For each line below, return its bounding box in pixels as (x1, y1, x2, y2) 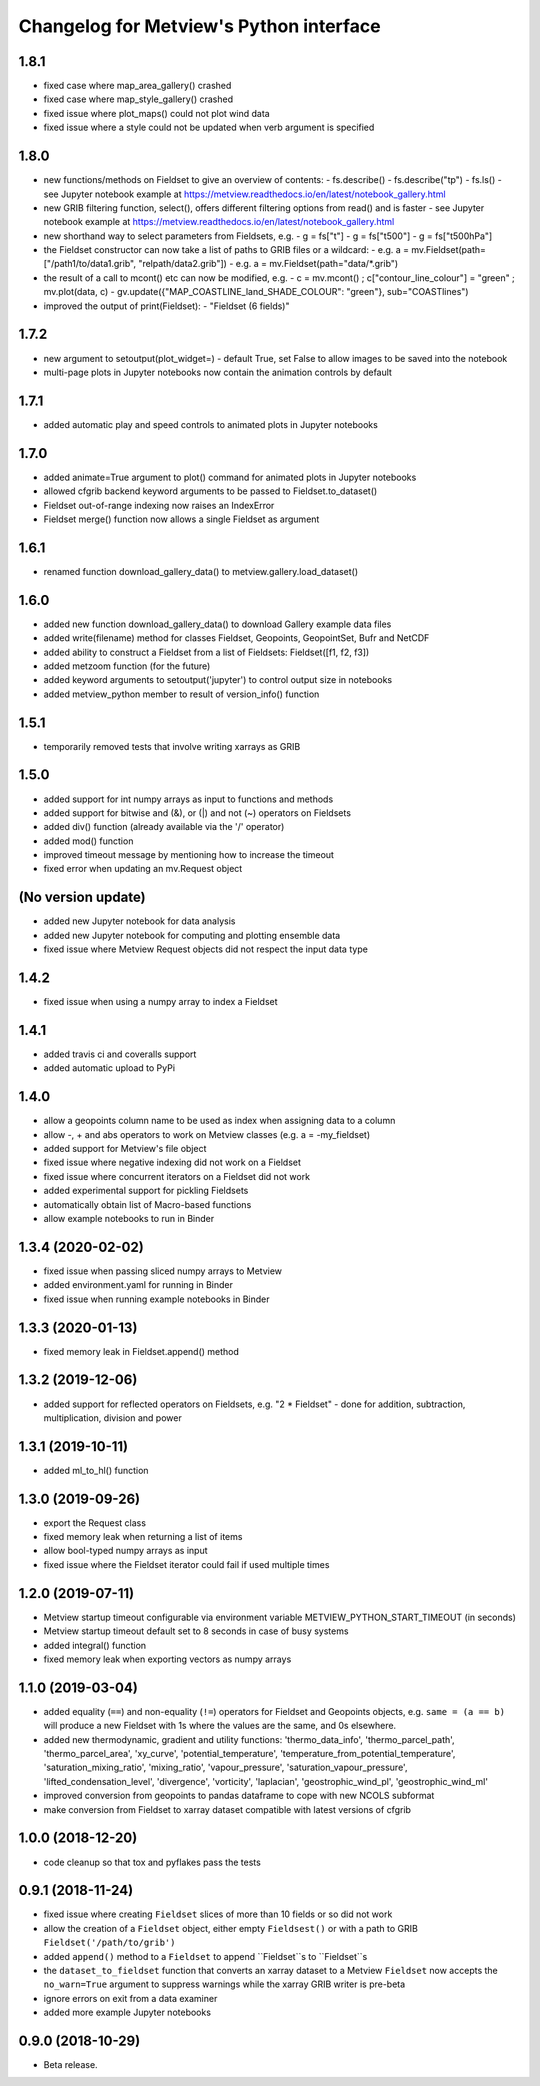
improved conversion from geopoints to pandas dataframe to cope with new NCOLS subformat (43, 1790, 435, 1802)
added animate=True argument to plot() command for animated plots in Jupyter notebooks (43, 471, 417, 483)
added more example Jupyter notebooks (43, 2006, 212, 2019)
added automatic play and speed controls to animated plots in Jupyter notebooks (43, 418, 379, 430)
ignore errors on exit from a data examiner (43, 1992, 218, 2004)
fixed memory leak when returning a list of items (43, 1531, 243, 1543)
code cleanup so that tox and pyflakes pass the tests (43, 1856, 262, 1868)
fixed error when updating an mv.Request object (43, 863, 243, 875)
